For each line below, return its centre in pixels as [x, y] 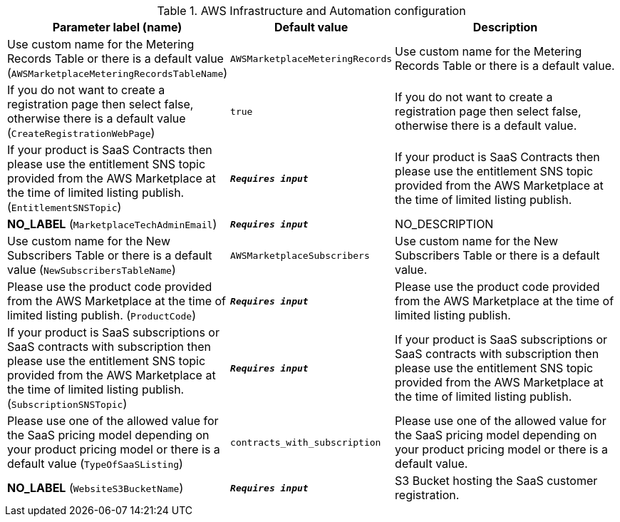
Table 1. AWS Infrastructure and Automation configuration [311, 11]
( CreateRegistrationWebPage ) [81, 133]
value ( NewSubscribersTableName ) [92, 270]
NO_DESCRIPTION [444, 224]
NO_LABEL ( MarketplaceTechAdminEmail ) [112, 224]
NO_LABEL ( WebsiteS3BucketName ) [95, 488]
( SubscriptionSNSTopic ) [67, 404]
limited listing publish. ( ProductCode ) [102, 315]
